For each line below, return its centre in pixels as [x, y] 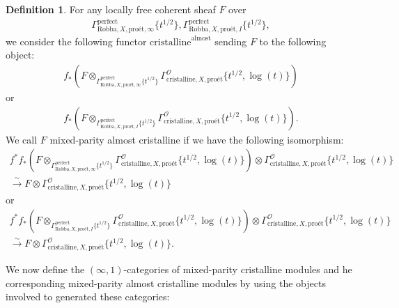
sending [231, 41]
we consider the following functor [76, 41]
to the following [293, 41]
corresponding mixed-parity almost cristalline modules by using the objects [166, 283]
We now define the [45, 269]
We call [22, 139]
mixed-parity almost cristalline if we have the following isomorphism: [197, 139]
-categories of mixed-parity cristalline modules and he [238, 269]
